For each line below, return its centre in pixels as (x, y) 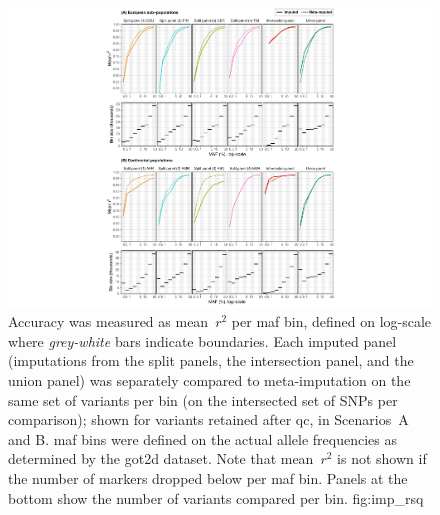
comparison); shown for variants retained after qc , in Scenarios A (208, 419)
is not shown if (382, 458)
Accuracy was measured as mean (108, 321)
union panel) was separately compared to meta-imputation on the (209, 380)
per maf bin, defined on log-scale (331, 321)
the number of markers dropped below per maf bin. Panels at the (208, 478)
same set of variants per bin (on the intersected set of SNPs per (203, 399)
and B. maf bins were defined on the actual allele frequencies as (202, 438)
